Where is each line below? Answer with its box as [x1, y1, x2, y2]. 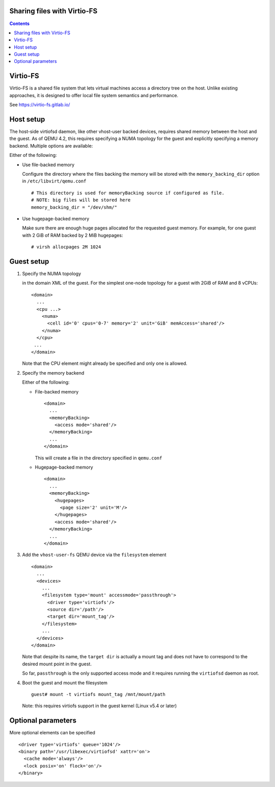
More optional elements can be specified [9, 730, 95, 736]
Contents [9, 20, 30, 27]
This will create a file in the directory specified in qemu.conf [35, 455, 162, 461]
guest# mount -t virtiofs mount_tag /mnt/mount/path [31, 691, 166, 697]
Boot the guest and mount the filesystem [22, 680, 108, 686]
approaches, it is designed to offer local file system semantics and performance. [9, 92, 178, 98]
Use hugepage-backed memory [22, 215, 90, 222]
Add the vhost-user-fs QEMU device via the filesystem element [22, 552, 167, 558]
